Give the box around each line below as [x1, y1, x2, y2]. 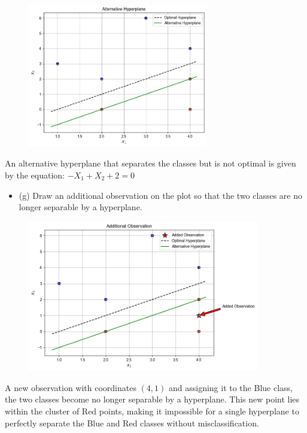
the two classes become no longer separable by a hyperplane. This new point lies [5, 393, 300, 405]
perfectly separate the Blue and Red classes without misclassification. [5, 416, 259, 429]
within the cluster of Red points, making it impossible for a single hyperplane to [5, 405, 299, 417]
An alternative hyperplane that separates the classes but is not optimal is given [5, 157, 296, 169]
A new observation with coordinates [5, 381, 136, 393]
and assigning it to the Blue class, [168, 381, 293, 393]
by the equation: [5, 168, 65, 181]
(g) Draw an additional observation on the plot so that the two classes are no [19, 189, 302, 201]
